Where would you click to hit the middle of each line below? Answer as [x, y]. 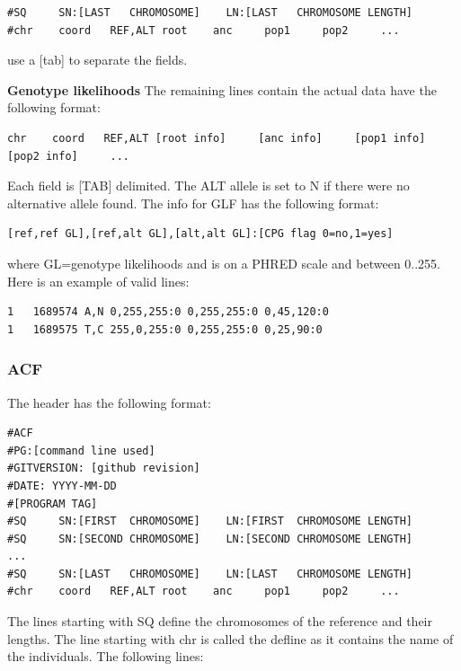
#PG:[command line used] [81, 450]
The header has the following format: [109, 402]
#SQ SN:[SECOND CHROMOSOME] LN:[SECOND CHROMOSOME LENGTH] [210, 539]
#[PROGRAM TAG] [53, 503]
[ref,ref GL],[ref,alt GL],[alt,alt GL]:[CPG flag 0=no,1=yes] [200, 234]
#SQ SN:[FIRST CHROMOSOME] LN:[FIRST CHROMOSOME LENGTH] [210, 521]
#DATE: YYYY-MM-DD [62, 486]
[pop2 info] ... [69, 156]
